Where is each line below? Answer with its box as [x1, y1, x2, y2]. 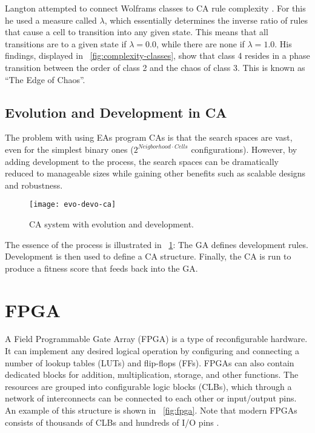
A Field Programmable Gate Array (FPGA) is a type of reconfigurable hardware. [5, 332, 308, 345]
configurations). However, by [191, 143, 297, 155]
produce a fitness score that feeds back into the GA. [5, 261, 198, 274]
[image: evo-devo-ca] [29, 200, 116, 209]
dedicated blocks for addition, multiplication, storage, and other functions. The [5, 368, 299, 381]
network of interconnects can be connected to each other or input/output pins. [5, 392, 297, 404]
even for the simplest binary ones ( [5, 143, 134, 155]
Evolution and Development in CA [5, 102, 227, 121]
